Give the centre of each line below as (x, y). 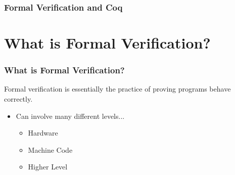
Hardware (43, 133)
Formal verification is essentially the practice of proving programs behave (117, 89)
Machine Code (50, 149)
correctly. (18, 99)
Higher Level (48, 167)
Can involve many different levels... (70, 116)
